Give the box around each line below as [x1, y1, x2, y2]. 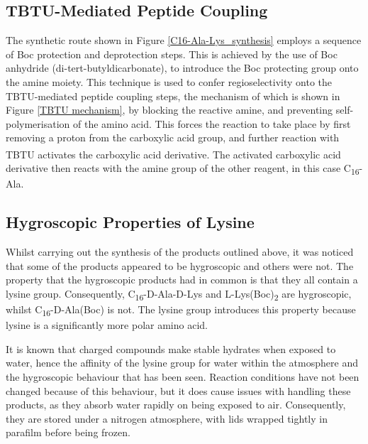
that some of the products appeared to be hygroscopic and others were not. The [6, 258, 354, 273]
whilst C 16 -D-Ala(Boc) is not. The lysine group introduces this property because [6, 302, 356, 318]
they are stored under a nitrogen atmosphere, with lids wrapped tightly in [6, 411, 328, 426]
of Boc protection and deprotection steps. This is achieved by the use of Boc [6, 46, 338, 61]
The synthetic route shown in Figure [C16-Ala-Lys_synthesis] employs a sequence [6, 33, 362, 48]
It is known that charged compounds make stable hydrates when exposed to [6, 341, 336, 356]
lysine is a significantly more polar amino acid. [6, 318, 208, 332]
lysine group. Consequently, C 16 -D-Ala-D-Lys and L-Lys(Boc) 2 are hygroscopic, [6, 286, 352, 303]
